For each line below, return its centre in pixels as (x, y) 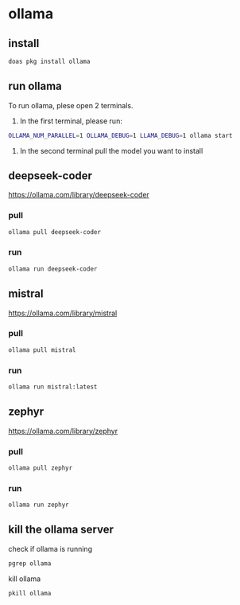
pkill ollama (30, 593)
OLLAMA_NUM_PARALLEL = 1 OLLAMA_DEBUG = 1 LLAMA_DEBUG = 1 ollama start (120, 135)
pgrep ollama (30, 563)
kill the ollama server (61, 530)
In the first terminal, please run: (71, 121)
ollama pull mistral (43, 350)
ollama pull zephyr (41, 468)
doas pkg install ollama (49, 61)
